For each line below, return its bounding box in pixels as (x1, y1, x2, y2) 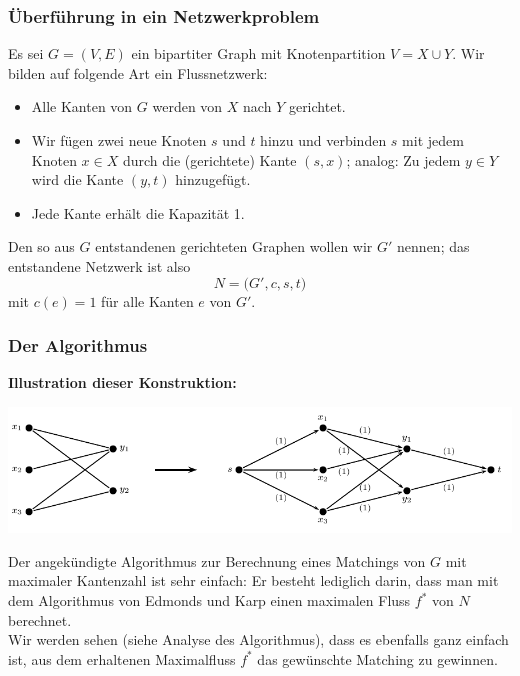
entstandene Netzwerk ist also (8, 255, 191, 276)
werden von (152, 96, 223, 117)
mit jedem (402, 130, 464, 150)
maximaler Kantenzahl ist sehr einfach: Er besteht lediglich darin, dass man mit (8, 570, 499, 591)
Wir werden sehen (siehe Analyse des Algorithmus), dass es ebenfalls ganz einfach (8, 629, 509, 650)
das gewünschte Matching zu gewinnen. (257, 648, 498, 669)
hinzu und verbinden (260, 130, 387, 150)
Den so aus (8, 236, 75, 257)
